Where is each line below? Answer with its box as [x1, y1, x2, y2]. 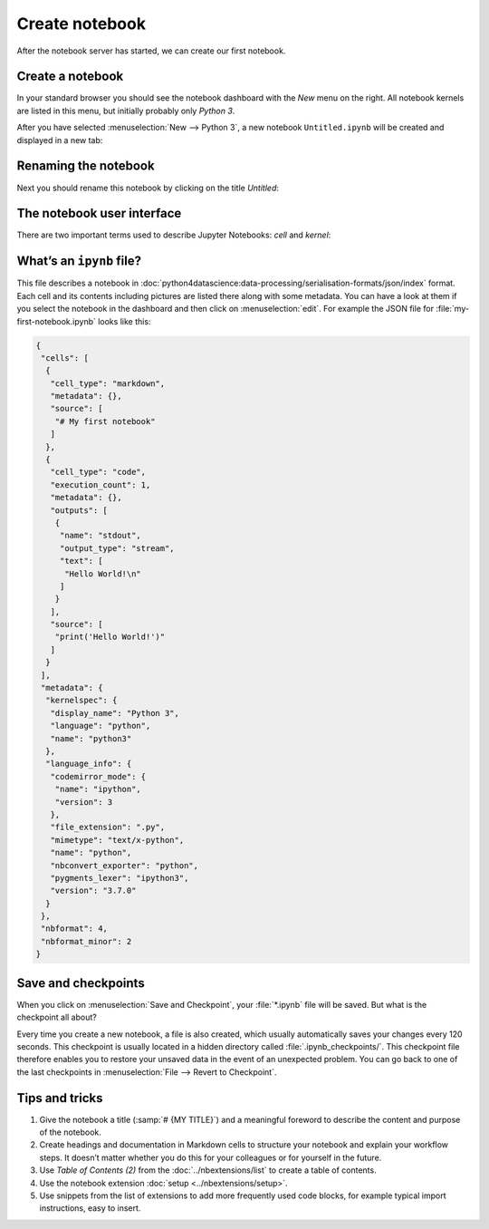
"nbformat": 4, [41, 924, 109, 934]
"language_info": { [45, 759, 132, 769]
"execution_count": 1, [50, 479, 151, 489]
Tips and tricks [16, 1090, 103, 1106]
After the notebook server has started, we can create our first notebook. [16, 45, 286, 56]
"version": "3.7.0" [50, 885, 137, 896]
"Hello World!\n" [64, 568, 142, 579]
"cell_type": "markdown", [50, 378, 166, 389]
